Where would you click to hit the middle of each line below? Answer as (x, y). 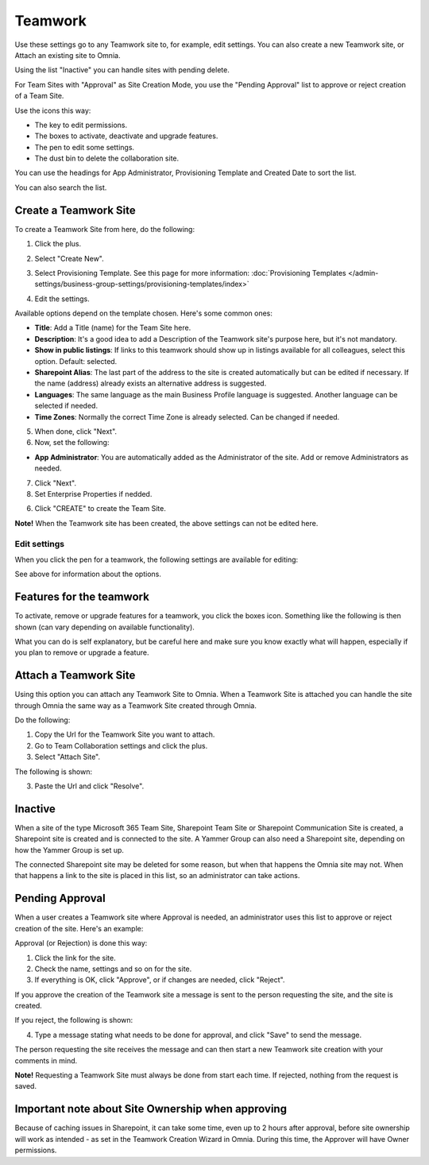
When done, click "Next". (76, 432)
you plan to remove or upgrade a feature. (82, 652)
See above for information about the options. (88, 574)
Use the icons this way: (53, 110)
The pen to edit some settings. (85, 147)
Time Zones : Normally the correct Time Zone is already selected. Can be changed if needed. (187, 416)
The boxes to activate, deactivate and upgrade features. (126, 136)
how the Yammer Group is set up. (70, 850)
